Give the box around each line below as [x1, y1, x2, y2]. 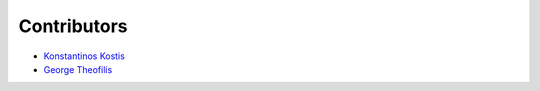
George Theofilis [43, 63, 113, 75]
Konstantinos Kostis [43, 50, 125, 62]
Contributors [18, 15, 129, 37]
